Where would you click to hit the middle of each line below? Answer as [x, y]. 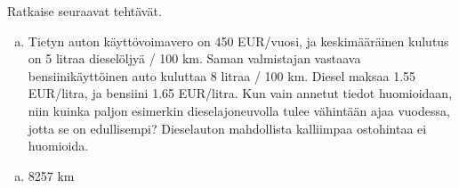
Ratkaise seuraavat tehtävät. [85, 11]
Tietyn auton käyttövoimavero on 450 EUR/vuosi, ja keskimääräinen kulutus [238, 41]
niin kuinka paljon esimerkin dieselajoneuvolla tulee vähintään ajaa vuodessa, [239, 110]
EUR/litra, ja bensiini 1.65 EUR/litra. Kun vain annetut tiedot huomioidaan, [240, 93]
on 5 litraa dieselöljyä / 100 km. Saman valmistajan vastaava [194, 58]
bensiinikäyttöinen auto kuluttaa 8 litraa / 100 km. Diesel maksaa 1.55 [222, 75]
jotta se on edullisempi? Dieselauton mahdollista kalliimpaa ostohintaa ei [227, 128]
